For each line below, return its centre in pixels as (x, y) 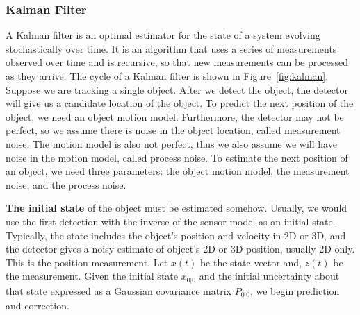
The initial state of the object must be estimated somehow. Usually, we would (177, 208)
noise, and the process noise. (66, 184)
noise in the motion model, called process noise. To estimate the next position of (177, 157)
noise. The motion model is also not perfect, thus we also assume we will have (171, 143)
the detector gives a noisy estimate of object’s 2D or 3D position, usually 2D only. (180, 249)
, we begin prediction (295, 290)
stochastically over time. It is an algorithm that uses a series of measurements (171, 48)
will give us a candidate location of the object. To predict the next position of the (180, 103)
